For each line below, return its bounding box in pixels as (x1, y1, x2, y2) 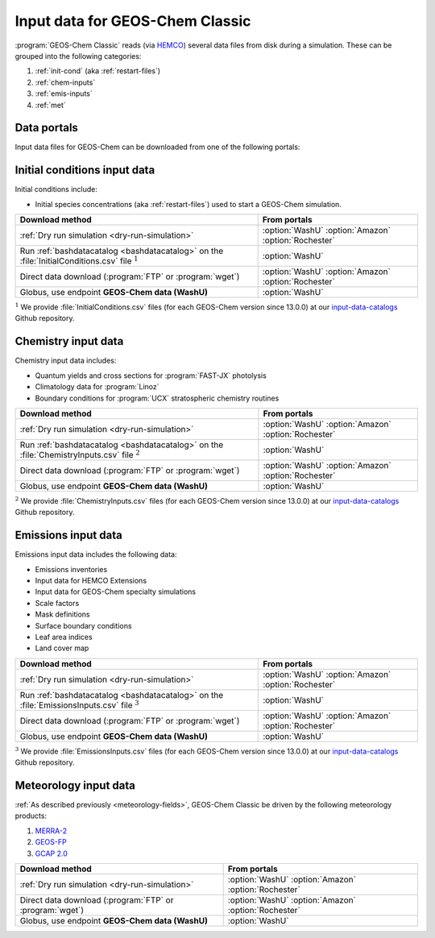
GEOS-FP (35, 837, 68, 847)
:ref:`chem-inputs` (35, 77, 96, 87)
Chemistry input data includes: (14, 355, 117, 366)
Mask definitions (35, 609, 90, 620)
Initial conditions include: (14, 185, 98, 194)
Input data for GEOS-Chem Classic (14, 12, 251, 30)
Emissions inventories (35, 564, 108, 574)
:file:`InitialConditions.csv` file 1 (19, 254, 139, 267)
